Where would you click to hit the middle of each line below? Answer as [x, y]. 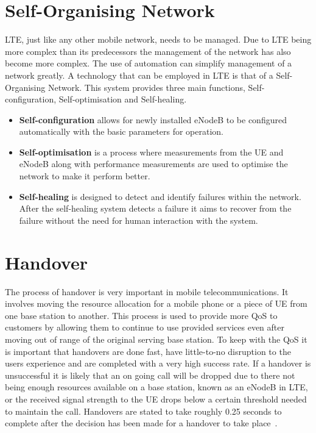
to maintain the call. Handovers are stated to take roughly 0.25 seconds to [143, 411]
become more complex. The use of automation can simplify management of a [149, 63]
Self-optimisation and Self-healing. [123, 99]
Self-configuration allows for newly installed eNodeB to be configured [153, 119]
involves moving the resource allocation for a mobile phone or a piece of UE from [156, 303]
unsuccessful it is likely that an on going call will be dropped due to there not [150, 375]
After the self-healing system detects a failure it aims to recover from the [155, 208]
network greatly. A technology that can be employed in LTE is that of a [139, 75]
